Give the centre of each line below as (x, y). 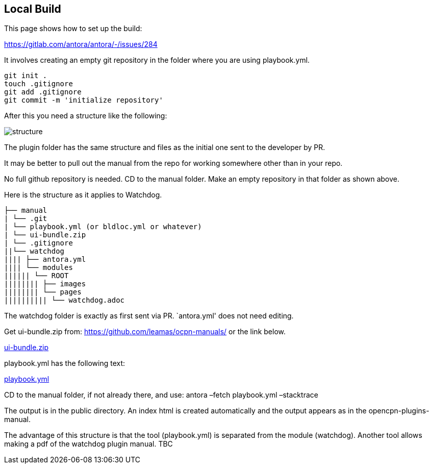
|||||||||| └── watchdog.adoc (65, 300)
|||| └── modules (39, 268)
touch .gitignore (39, 84)
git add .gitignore (43, 92)
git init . (26, 76)
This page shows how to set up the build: (73, 29)
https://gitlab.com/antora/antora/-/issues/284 (81, 44)
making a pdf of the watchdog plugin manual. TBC (88, 444)
